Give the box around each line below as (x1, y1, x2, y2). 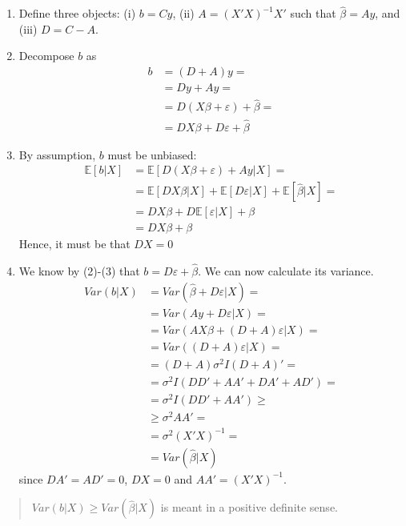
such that (290, 5, 336, 22)
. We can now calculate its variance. (198, 263, 374, 279)
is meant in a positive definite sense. (160, 499, 338, 516)
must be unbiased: (107, 146, 197, 163)
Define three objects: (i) (18, 5, 136, 22)
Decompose (18, 47, 74, 64)
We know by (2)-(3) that (18, 263, 140, 279)
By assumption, (18, 146, 96, 163)
